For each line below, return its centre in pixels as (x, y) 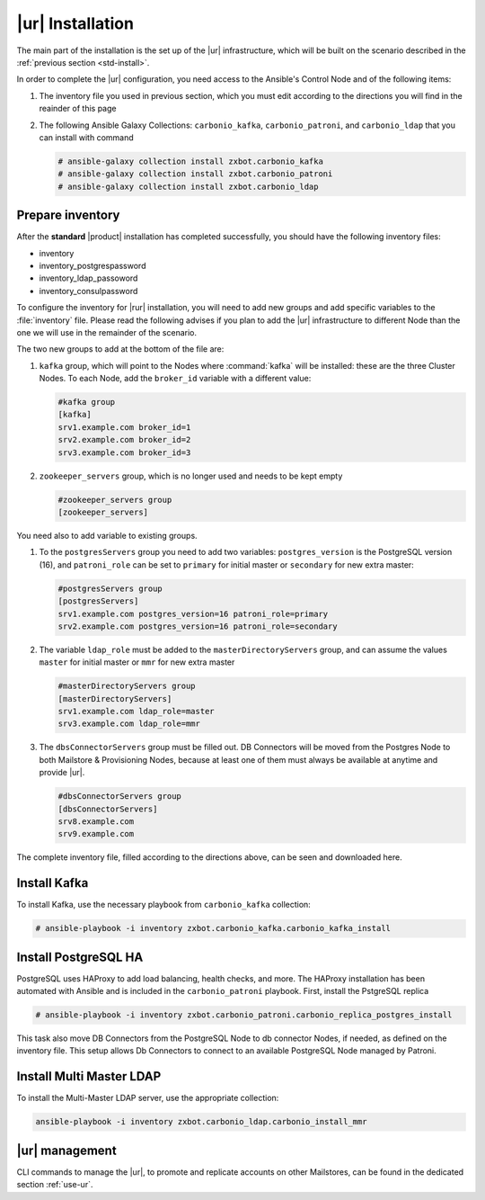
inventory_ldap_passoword (88, 278)
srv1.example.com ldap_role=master (136, 712)
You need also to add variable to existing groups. (107, 535)
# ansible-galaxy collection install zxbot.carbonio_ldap (188, 186)
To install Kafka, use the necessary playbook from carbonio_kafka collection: (164, 905)
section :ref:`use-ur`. (55, 1185)
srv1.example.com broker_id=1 (124, 427)
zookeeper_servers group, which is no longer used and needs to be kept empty (191, 476)
